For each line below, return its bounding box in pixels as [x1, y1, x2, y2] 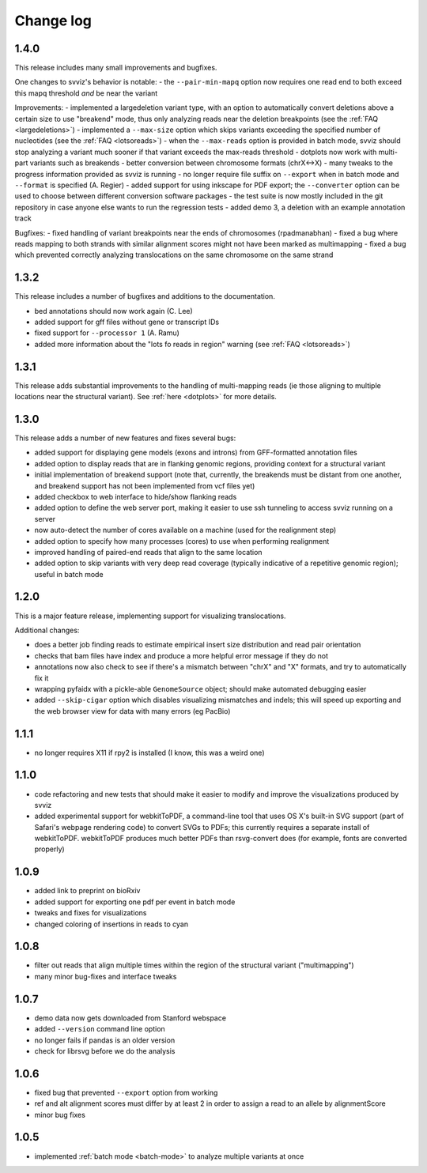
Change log [14, 12, 93, 29]
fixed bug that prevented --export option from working [34, 1088, 218, 1097]
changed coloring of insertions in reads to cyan [34, 919, 189, 929]
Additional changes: [14, 625, 80, 635]
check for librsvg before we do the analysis [34, 1046, 176, 1055]
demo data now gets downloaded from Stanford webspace [34, 1013, 227, 1023]
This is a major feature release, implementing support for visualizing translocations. [14, 611, 286, 620]
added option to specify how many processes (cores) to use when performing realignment [34, 536, 330, 545]
